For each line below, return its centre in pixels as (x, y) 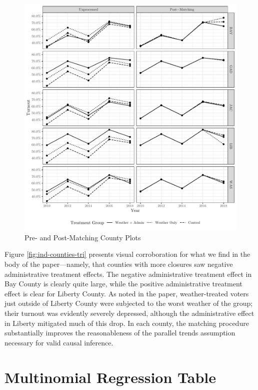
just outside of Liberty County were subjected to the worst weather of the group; (129, 303)
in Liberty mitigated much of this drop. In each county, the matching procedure (127, 323)
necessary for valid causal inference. (59, 342)
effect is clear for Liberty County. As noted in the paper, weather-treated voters (127, 293)
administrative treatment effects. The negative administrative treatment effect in (128, 274)
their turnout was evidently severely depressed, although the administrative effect (129, 313)
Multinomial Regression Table (110, 377)
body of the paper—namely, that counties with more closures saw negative (119, 264)
